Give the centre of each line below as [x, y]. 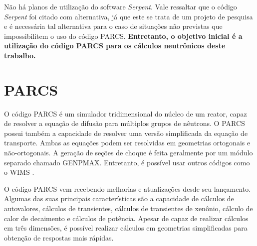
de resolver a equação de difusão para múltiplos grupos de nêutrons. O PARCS [125, 123]
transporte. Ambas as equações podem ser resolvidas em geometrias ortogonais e [127, 143]
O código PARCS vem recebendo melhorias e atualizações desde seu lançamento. [128, 188]
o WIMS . [19, 172]
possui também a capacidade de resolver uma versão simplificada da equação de [126, 133]
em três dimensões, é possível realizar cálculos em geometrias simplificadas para [126, 228]
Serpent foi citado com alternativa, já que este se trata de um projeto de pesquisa [128, 16]
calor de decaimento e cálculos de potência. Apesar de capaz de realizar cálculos [126, 218]
